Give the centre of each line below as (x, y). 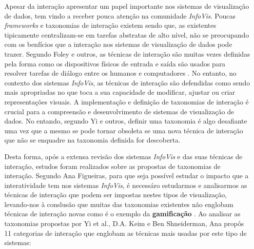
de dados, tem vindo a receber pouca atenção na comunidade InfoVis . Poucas (120, 15)
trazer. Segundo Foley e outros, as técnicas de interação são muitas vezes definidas (127, 53)
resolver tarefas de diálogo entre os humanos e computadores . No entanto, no (120, 73)
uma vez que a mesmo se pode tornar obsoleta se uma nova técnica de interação (124, 130)
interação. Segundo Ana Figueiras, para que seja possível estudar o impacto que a (127, 176)
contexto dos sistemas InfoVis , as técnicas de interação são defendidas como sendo (127, 82)
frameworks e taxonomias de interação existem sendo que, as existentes (110, 25)
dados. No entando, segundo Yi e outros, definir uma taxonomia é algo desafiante (126, 121)
